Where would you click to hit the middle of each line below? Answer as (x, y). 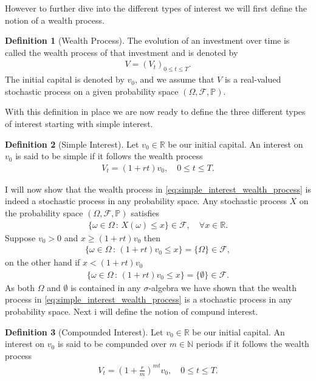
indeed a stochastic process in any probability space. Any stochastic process (146, 201)
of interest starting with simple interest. (79, 123)
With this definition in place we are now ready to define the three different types (155, 112)
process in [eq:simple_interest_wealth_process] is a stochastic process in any (149, 299)
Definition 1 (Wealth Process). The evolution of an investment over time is (147, 40)
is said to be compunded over (112, 344)
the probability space (44, 212)
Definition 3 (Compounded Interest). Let (84, 331)
